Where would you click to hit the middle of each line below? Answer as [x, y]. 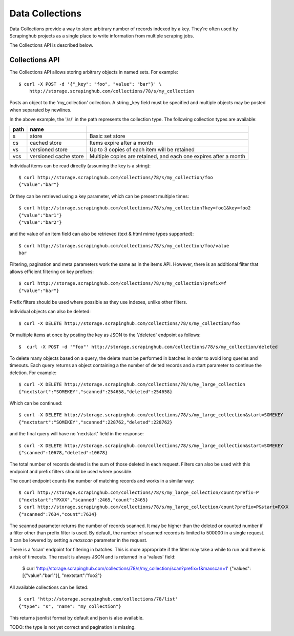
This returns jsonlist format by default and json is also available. [77, 618]
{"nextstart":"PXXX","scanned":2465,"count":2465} [83, 500]
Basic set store [108, 136]
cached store [46, 143]
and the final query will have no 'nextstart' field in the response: [77, 434]
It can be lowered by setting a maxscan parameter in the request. [79, 540]
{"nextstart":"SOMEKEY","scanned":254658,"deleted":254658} [96, 392]
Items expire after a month [121, 143]
